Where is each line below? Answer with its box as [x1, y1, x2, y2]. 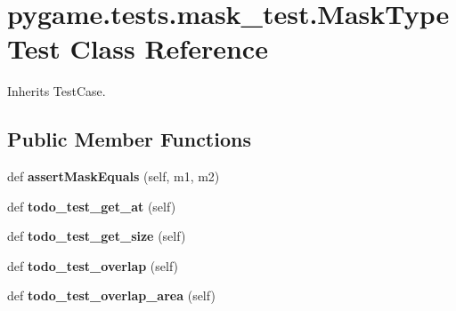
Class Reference [69, 30, 268, 67]
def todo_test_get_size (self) [7, 227, 186, 245]
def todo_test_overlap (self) [7, 256, 179, 275]
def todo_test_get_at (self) [7, 196, 176, 215]
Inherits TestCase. [7, 82, 106, 100]
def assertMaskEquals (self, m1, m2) [7, 167, 220, 186]
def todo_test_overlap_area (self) [7, 286, 216, 305]
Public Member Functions [7, 125, 251, 153]
